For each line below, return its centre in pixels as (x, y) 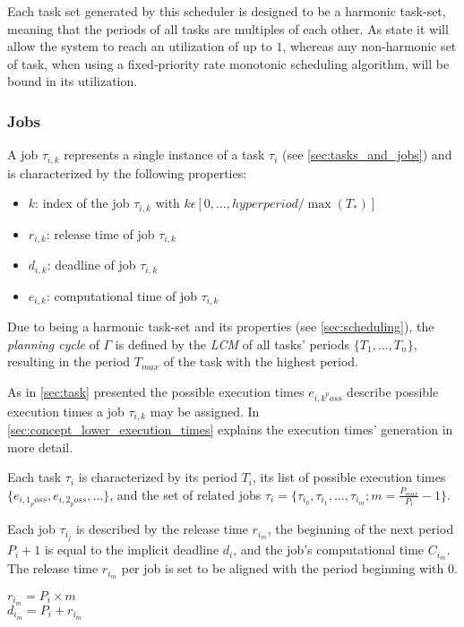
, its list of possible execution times (349, 477)
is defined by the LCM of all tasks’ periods (232, 344)
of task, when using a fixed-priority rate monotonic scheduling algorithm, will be (228, 63)
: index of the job (82, 203)
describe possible (393, 391)
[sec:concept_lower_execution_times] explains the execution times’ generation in (230, 429)
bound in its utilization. (73, 81)
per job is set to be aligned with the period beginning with (283, 568)
